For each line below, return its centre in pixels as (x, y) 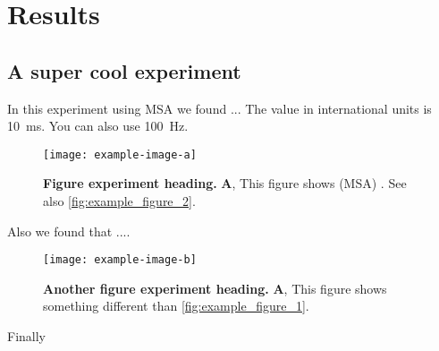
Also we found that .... (69, 231)
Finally (26, 336)
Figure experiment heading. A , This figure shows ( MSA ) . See (225, 183)
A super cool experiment (124, 70)
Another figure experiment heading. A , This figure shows (215, 288)
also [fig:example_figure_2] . (119, 201)
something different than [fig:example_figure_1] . (176, 306)
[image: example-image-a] (120, 154)
